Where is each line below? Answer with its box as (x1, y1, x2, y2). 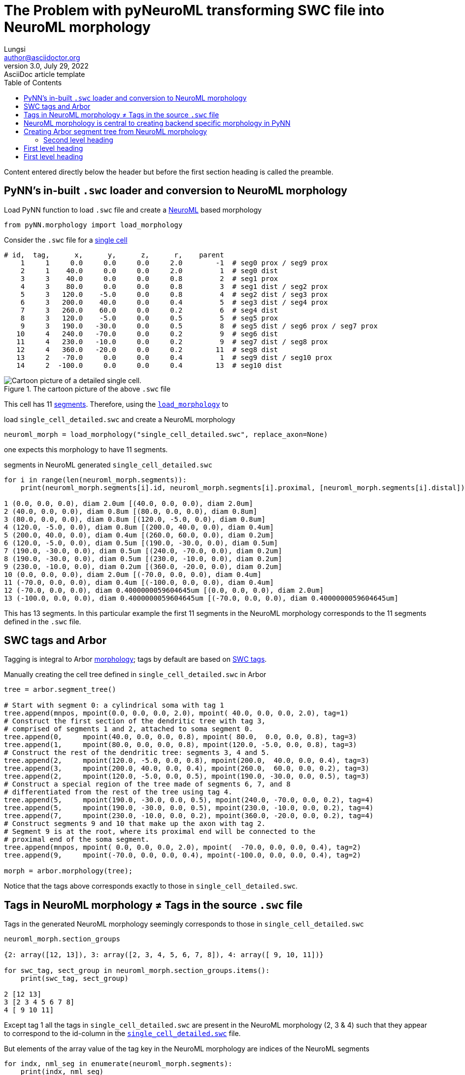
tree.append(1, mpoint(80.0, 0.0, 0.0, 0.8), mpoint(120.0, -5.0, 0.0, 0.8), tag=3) (4, 741, 357, 749)
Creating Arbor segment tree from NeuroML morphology (24, 127, 207, 136)
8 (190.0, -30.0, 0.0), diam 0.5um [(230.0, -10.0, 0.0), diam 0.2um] (4, 554, 282, 563)
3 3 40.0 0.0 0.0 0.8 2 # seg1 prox (20, 274, 278, 283)
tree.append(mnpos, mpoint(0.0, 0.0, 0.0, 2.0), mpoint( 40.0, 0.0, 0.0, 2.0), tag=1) (4, 709, 349, 717)
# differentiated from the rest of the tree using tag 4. (4, 788, 232, 796)
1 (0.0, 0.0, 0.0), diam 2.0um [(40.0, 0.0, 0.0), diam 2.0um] (4, 499, 253, 507)
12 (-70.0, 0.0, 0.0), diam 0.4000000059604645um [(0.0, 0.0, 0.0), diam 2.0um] (4, 586, 324, 594)
